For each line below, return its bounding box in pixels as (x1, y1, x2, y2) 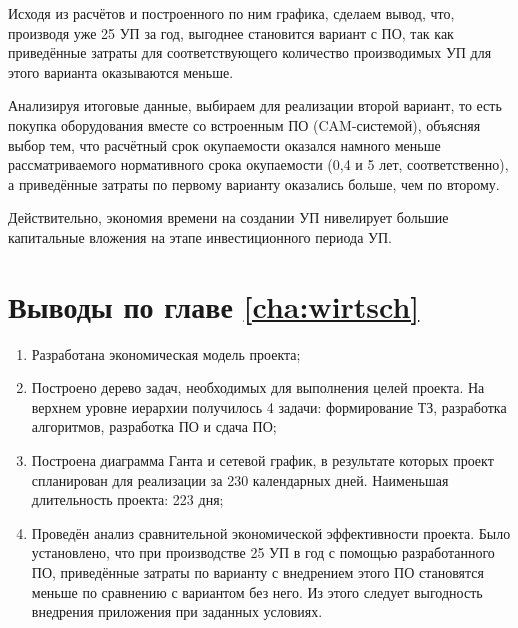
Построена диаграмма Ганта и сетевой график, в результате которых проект (31, 450, 494, 471)
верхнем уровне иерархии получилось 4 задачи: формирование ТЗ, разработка (31, 396, 507, 417)
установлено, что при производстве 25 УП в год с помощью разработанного (31, 542, 495, 563)
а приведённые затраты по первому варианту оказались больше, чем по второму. (8, 173, 500, 194)
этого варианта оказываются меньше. (8, 61, 234, 82)
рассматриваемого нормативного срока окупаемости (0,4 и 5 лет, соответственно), (8, 154, 509, 175)
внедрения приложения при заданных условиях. (31, 601, 323, 622)
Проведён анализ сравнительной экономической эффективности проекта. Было (31, 522, 511, 543)
